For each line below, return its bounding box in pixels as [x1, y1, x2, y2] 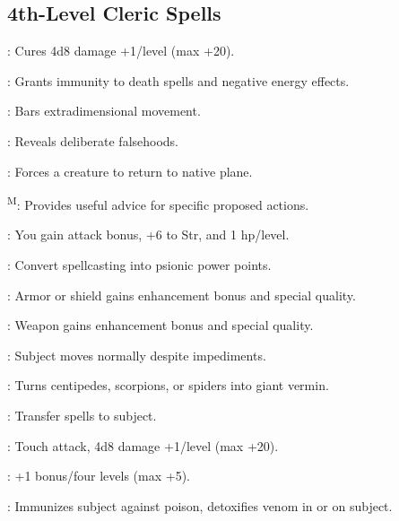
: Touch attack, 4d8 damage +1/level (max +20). [7, 436, 279, 455]
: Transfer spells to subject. [7, 405, 157, 424]
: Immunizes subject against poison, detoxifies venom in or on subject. [7, 496, 393, 515]
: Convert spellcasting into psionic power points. [7, 256, 272, 274]
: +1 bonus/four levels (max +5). [7, 466, 190, 485]
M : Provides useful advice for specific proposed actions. [7, 193, 309, 213]
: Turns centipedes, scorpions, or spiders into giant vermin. [7, 376, 329, 395]
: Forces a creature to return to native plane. [7, 161, 253, 180]
